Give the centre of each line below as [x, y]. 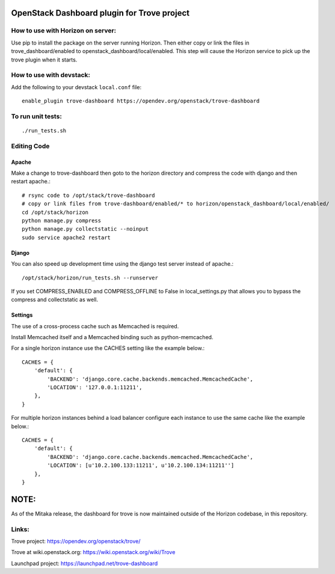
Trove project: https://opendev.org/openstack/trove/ [76, 541]
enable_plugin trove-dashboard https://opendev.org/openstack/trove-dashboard [141, 101]
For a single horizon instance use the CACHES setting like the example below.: [108, 348]
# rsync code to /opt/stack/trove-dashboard [89, 195]
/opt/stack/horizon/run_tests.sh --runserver [90, 278]
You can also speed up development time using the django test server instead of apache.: [122, 264]
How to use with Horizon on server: [64, 31]
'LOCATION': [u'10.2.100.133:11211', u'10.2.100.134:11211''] [141, 466]
